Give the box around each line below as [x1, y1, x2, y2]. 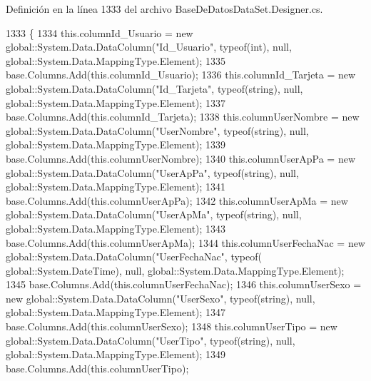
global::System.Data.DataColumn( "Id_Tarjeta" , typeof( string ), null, [6, 81, 303, 96]
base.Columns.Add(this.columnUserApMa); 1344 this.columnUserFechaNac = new [6, 235, 365, 250]
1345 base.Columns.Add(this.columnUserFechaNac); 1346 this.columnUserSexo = [6, 277, 362, 292]
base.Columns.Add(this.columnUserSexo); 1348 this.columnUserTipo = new [6, 319, 337, 334]
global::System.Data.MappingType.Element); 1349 [6, 347, 226, 362]
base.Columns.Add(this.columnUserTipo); [6, 360, 189, 375]
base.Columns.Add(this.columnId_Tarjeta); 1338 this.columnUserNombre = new [6, 109, 360, 124]
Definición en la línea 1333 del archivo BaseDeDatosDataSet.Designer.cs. [6, 1, 323, 16]
